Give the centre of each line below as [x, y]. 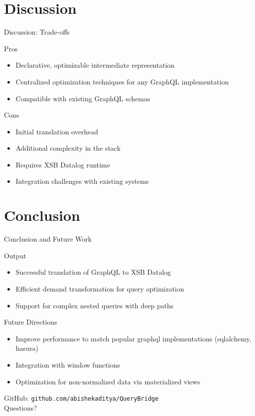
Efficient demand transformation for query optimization [100, 288]
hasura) [27, 348]
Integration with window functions [68, 364]
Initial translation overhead [57, 131]
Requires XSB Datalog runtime [63, 164]
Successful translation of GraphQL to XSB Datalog [93, 272]
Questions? [21, 407]
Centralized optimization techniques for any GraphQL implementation [122, 81]
